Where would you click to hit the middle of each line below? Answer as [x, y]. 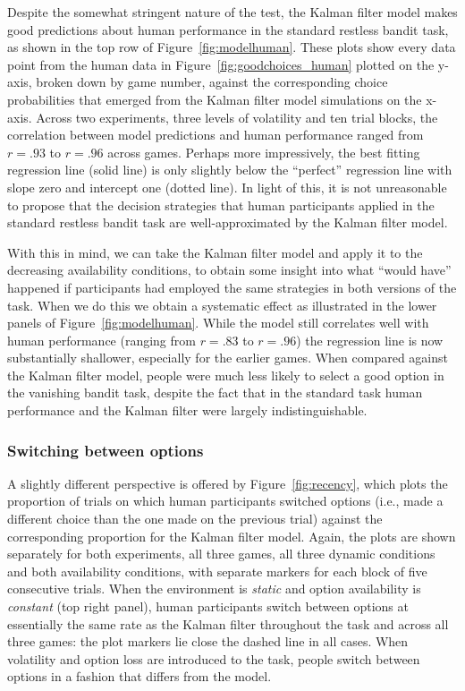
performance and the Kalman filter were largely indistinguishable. [187, 410]
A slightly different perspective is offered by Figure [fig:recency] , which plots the [228, 483]
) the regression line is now [370, 340]
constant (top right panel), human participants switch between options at [208, 606]
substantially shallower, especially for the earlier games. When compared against [228, 358]
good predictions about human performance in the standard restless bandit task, [228, 29]
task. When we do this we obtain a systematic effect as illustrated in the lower [222, 305]
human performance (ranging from [101, 340]
